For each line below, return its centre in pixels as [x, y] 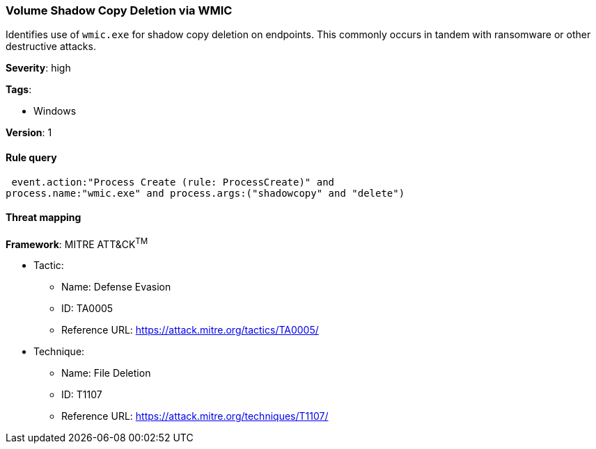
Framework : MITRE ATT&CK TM [77, 243]
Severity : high [38, 68]
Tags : [19, 90]
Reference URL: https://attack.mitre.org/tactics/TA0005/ [190, 330]
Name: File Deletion [106, 373]
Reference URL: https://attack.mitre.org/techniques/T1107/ [195, 416]
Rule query [31, 157]
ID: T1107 [82, 395]
